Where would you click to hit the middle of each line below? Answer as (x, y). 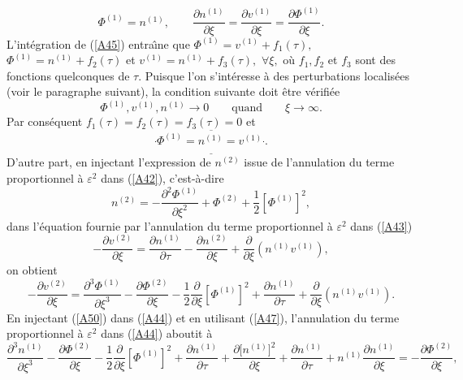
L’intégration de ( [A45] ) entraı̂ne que (98, 43)
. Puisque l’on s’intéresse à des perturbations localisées (274, 75)
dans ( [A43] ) (381, 225)
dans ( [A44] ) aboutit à (157, 333)
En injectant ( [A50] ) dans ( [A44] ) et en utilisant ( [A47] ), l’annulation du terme (203, 317)
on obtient (32, 270)
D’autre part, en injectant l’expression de (109, 162)
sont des (375, 60)
